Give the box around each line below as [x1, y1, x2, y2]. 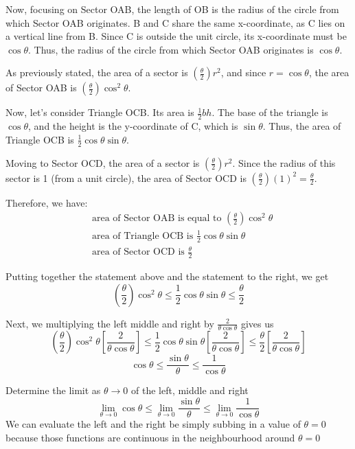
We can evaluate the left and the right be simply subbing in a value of [5, 417, 301, 431]
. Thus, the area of [262, 119, 341, 133]
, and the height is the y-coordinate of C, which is [28, 119, 238, 133]
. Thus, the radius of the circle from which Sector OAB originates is [28, 42, 314, 56]
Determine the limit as [5, 383, 101, 398]
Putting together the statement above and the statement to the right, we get [5, 269, 329, 283]
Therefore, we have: [5, 195, 88, 209]
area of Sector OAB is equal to [91, 214, 222, 224]
